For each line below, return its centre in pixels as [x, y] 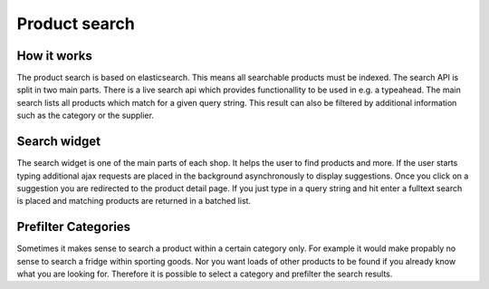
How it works [54, 56]
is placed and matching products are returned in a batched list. [134, 201]
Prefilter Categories [74, 227]
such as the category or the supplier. [85, 116]
